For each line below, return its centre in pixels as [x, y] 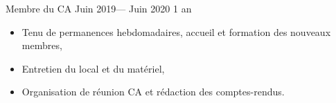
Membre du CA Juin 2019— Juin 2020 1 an [99, 8]
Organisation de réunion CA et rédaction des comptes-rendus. [153, 92]
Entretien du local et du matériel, [93, 68]
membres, [42, 45]
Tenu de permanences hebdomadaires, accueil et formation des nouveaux [176, 31]
